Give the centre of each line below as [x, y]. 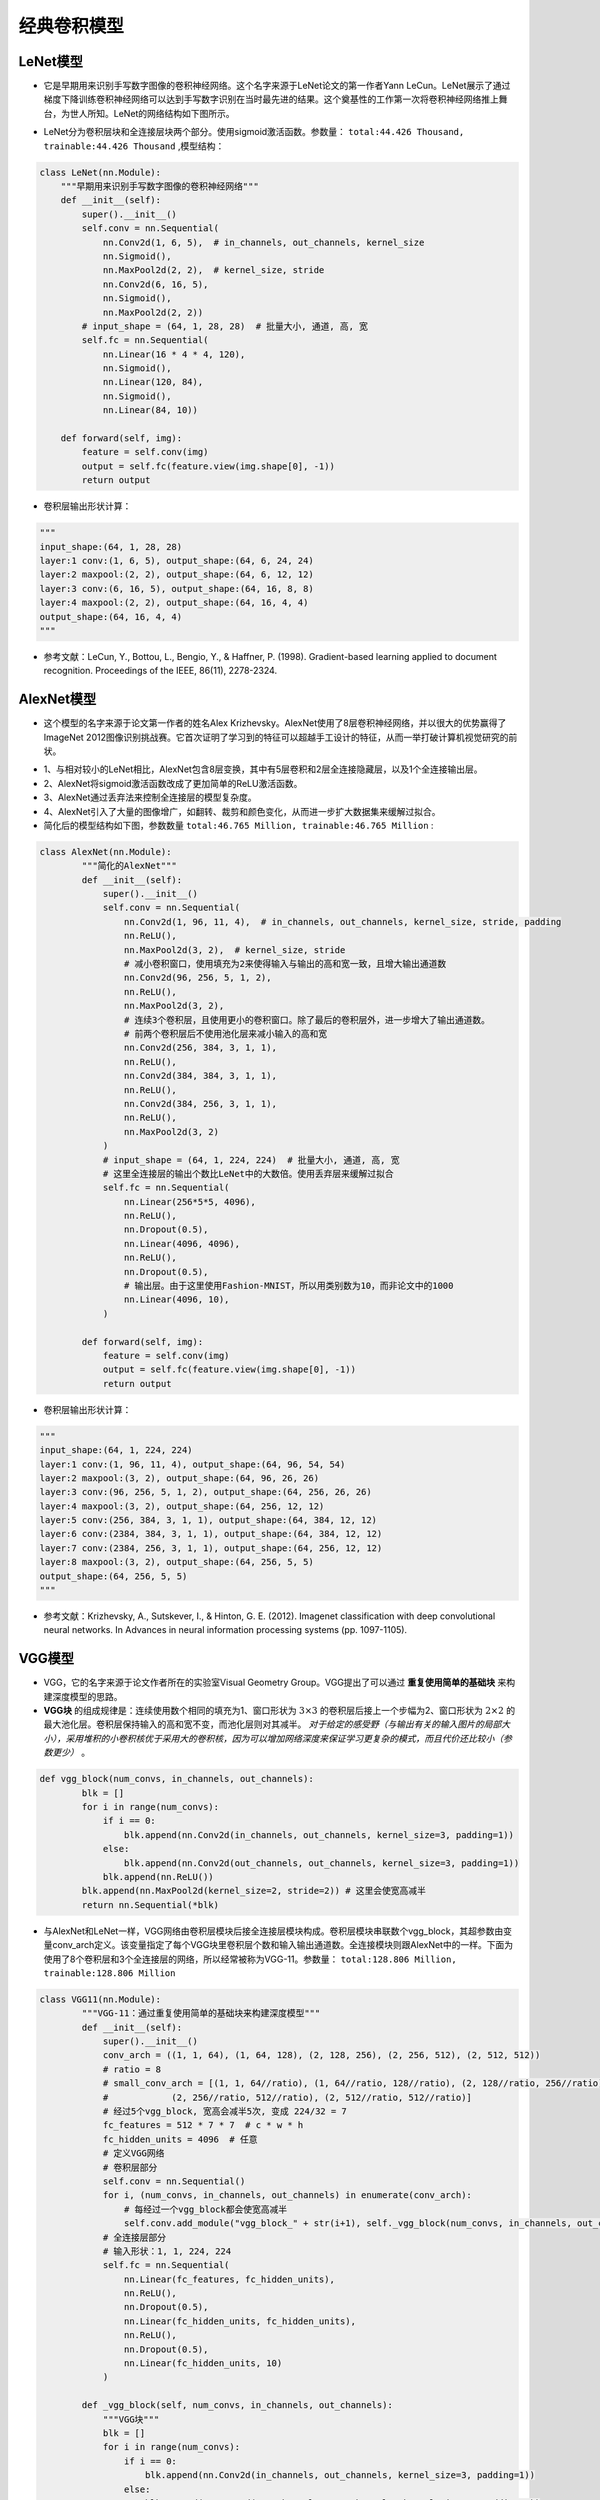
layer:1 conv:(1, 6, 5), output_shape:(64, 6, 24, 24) [176, 560]
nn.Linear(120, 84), [153, 382]
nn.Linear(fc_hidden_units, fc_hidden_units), [240, 2321]
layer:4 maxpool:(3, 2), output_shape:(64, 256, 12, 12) [182, 1506]
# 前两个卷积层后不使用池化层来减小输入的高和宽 [225, 1033]
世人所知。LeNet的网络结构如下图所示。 [152, 113]
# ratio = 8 [132, 2069]
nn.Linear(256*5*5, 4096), [190, 1201]
